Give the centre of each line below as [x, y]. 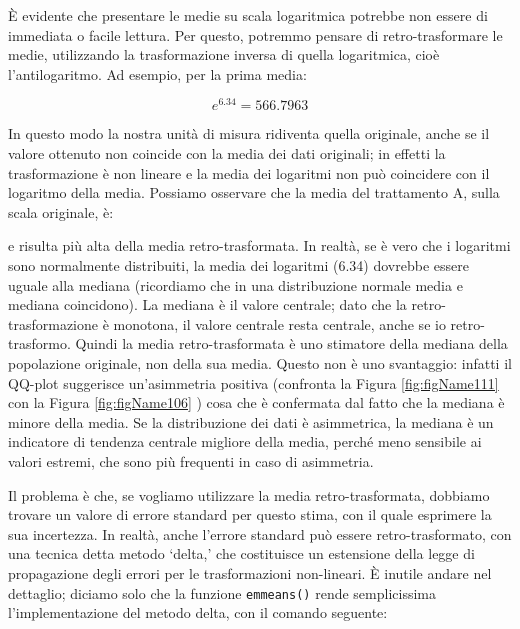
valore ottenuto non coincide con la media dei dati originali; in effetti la [227, 153]
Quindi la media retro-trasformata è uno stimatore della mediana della [291, 343]
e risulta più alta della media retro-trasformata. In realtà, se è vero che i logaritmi [259, 245]
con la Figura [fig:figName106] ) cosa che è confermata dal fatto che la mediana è [256, 402]
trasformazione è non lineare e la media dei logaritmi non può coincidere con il [249, 172]
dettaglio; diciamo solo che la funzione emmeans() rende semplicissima [222, 592]
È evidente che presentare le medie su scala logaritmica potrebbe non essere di [248, 15]
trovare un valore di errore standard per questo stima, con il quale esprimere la [250, 514]
